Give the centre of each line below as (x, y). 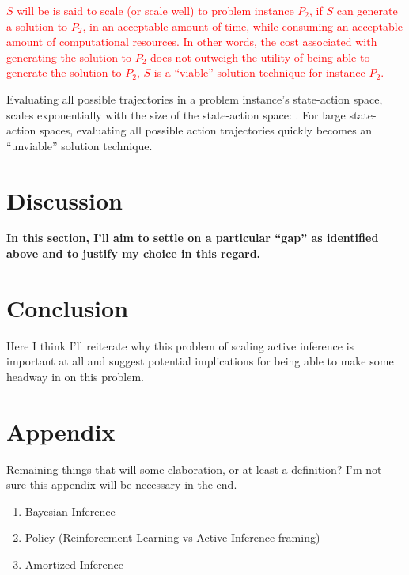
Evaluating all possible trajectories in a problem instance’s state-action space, (195, 98)
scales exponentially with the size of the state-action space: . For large (176, 114)
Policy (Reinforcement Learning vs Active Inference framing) (172, 537)
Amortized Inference (74, 564)
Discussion (64, 200)
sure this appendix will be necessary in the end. (122, 484)
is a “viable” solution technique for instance (259, 72)
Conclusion (68, 307)
